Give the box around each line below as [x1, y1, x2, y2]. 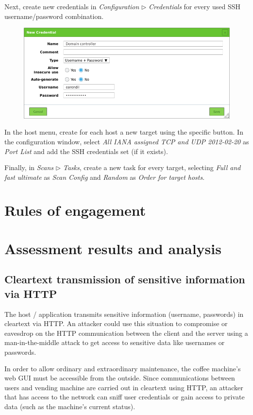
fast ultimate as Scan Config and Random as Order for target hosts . [4, 172, 205, 182]
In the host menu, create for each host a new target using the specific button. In [4, 127, 243, 137]
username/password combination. [4, 11, 104, 21]
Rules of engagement [4, 200, 146, 220]
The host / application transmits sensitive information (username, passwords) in [4, 309, 244, 319]
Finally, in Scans [4, 162, 54, 173]
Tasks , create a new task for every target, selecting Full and [63, 162, 241, 173]
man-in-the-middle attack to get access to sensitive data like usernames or [4, 337, 225, 347]
